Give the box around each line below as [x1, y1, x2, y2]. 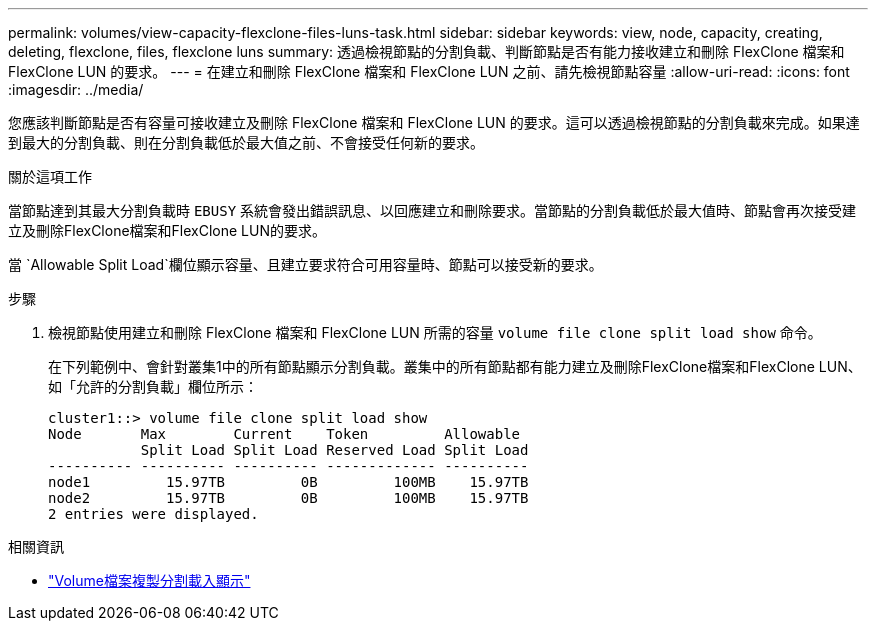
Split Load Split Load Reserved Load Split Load [140, 442, 529, 458]
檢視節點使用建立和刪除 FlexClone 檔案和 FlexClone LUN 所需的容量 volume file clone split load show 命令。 [48, 324, 822, 341]
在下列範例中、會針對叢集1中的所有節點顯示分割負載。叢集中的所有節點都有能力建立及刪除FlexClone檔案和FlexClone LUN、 [48, 358, 862, 375]
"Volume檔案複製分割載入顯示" [48, 572, 251, 589]
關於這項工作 [8, 168, 92, 185]
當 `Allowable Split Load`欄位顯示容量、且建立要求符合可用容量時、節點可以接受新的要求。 [8, 256, 603, 273]
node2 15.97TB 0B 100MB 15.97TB [48, 490, 529, 506]
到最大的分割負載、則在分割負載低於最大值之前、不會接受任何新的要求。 [8, 134, 484, 151]
